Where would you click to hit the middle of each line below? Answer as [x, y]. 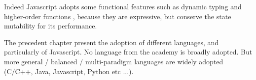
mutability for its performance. [51, 26]
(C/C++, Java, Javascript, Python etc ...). [69, 71]
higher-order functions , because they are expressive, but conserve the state [118, 16]
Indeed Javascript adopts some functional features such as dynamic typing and [123, 6]
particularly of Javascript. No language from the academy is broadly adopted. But [128, 52]
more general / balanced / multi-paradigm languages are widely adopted [114, 61]
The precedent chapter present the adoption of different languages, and [111, 42]
